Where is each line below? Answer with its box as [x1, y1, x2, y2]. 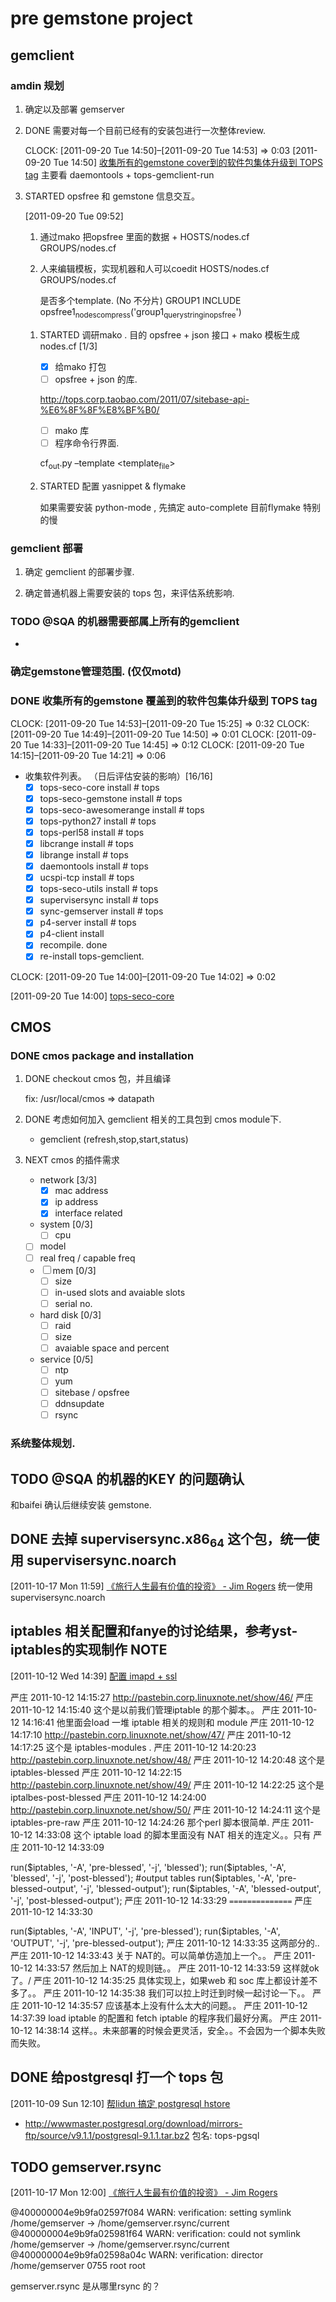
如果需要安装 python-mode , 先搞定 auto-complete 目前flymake [39, 501, 302, 513]
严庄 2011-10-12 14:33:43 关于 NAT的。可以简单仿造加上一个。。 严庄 [10, 1949, 292, 1961]
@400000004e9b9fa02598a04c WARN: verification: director [10, 2249, 264, 2261]
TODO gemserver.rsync [10, 2159, 162, 2176]
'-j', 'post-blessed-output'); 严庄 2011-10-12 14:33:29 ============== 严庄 [10, 1894, 313, 1906]
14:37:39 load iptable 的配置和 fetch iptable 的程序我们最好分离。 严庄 [10, 2012, 298, 2024]
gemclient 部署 [10, 541, 84, 555]
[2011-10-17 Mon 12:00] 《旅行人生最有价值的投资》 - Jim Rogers [10, 2187, 278, 2199]
